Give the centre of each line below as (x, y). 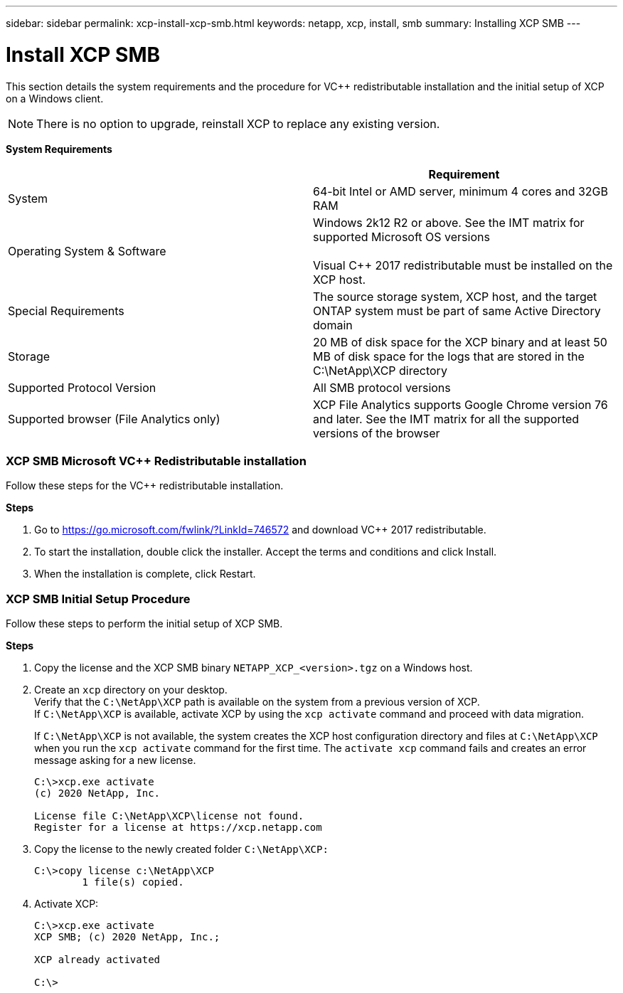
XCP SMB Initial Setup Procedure (98, 599)
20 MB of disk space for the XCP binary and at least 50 (460, 342)
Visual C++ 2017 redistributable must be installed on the (463, 265)
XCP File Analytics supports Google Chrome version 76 (460, 404)
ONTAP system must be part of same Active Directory (457, 310)
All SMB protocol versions (382, 387)
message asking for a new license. (115, 760)
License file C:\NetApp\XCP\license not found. (169, 816)
